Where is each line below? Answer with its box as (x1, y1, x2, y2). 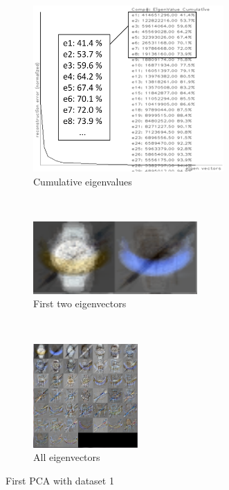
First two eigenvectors (33, 296, 127, 311)
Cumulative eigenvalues (33, 174, 132, 188)
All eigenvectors (33, 450, 100, 464)
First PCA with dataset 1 (6, 473, 114, 487)
